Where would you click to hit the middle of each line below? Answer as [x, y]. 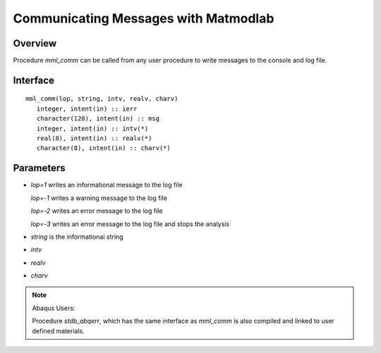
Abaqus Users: [54, 308]
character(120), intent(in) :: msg [98, 119]
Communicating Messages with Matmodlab [144, 18]
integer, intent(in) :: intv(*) [92, 128]
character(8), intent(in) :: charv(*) [103, 148]
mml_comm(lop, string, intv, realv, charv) [102, 99]
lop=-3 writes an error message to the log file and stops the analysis [130, 224]
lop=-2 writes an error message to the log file [97, 211]
